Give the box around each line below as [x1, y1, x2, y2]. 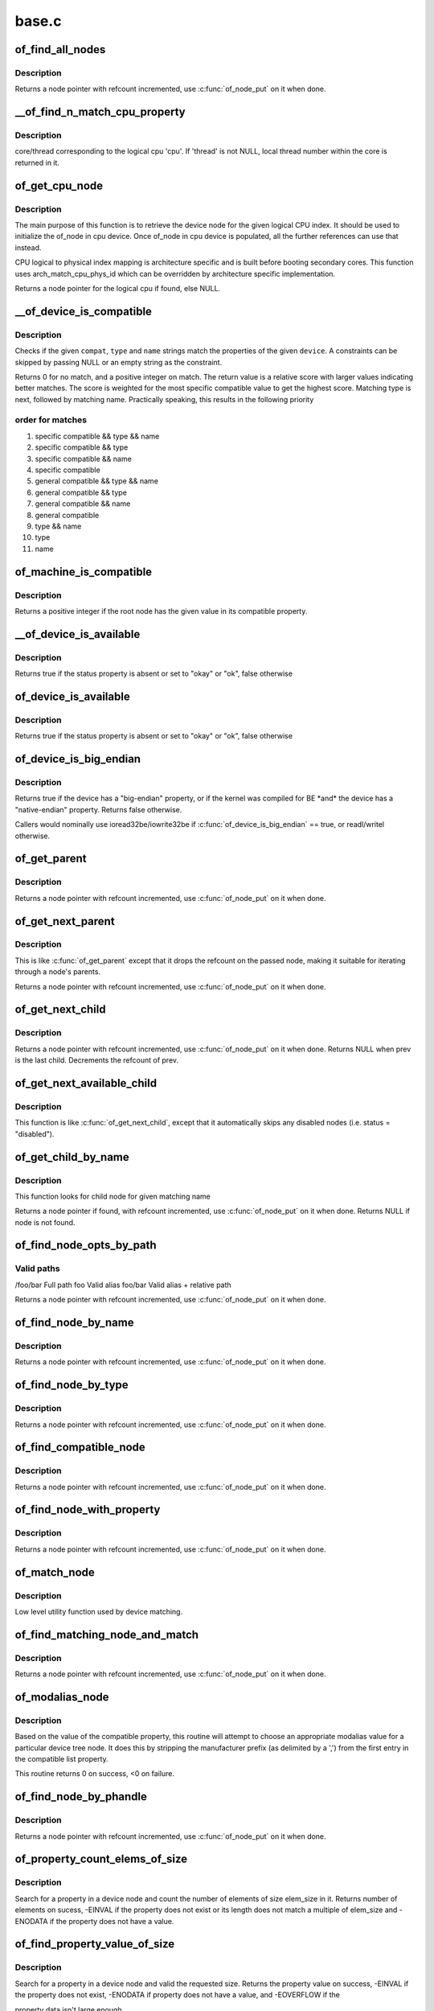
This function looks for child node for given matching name [14, 1191, 211, 1201]
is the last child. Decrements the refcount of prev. [14, 1055, 179, 1065]
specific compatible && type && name [35, 431, 160, 441]
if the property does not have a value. [49, 1916, 174, 1926]
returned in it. [14, 158, 60, 167]
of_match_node [14, 1565, 96, 1579]
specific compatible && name [35, 454, 132, 463]
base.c [14, 12, 62, 30]
